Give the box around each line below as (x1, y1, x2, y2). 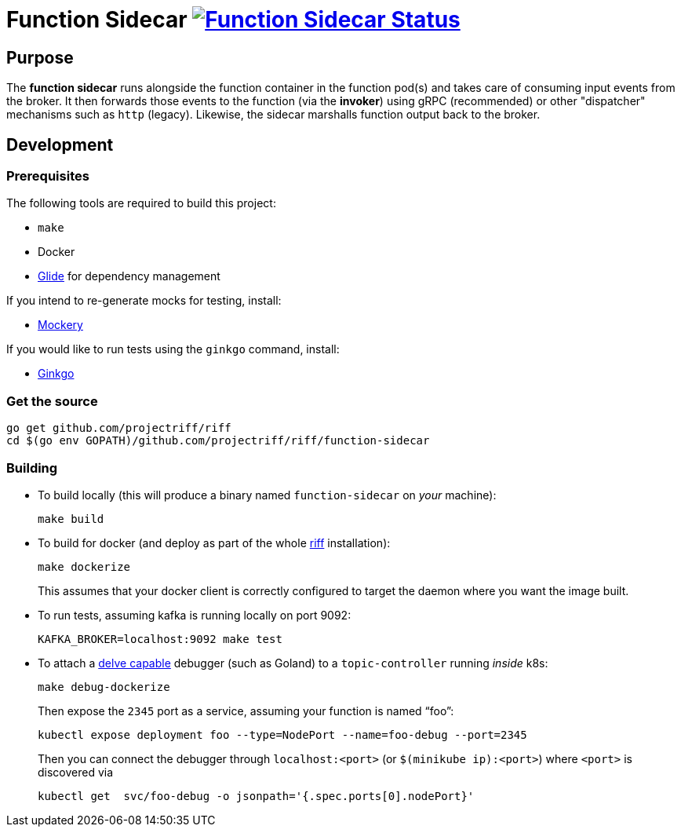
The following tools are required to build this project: (6, 196, 276, 210)
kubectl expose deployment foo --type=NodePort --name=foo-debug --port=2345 (38, 728, 527, 741)
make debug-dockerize (38, 680, 170, 693)
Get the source (6, 393, 98, 409)
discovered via (38, 765, 114, 779)
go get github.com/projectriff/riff (6, 422, 231, 435)
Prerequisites (6, 168, 89, 185)
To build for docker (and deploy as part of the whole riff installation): (38, 535, 391, 550)
